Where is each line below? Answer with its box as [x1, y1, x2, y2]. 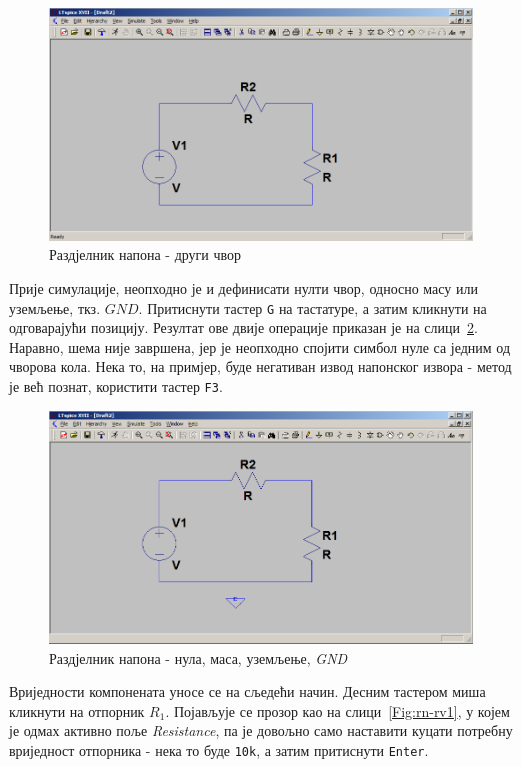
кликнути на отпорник [9, 700, 145, 721]
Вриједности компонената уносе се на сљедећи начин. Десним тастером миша [9, 681, 486, 702]
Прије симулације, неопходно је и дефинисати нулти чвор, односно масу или [9, 277, 478, 298]
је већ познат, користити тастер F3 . [9, 376, 223, 397]
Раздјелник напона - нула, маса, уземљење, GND [49, 647, 348, 668]
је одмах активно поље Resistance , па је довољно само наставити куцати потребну [9, 720, 513, 741]
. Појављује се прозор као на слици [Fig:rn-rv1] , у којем [165, 700, 510, 721]
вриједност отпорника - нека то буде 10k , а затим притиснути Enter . [9, 740, 429, 761]
